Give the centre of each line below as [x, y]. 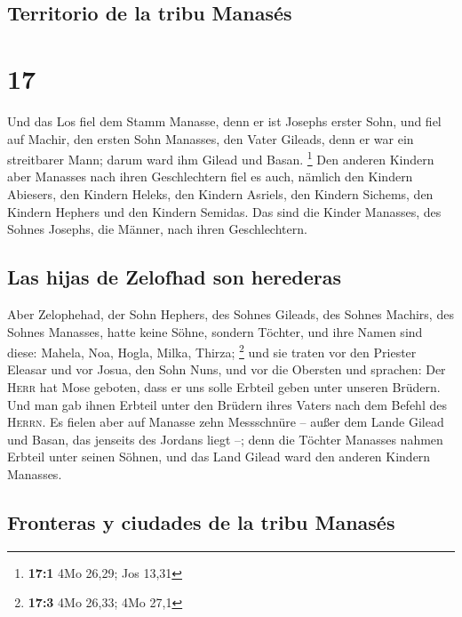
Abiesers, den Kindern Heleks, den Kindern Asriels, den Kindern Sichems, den [220, 193]
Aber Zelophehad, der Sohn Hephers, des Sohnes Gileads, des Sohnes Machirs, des [231, 313]
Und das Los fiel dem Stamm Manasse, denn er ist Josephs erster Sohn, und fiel [224, 120]
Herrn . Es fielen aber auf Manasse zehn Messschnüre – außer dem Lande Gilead [226, 422]
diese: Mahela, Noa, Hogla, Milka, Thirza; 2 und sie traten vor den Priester [212, 351]
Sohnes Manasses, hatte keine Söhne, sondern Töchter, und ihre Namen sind [215, 331]
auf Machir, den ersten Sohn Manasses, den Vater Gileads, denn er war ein [211, 138]
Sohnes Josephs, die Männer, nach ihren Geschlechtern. [157, 229]
